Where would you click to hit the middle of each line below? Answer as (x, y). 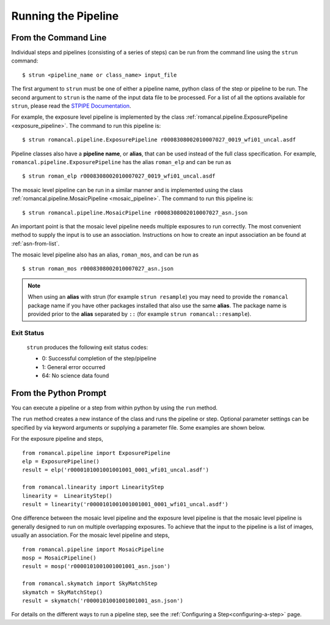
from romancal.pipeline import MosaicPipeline (93, 549)
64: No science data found (75, 376)
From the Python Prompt (59, 393)
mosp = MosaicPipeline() (59, 558)
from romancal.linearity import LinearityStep (93, 487)
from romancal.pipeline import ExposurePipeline (96, 453)
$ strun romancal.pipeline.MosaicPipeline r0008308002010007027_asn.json (135, 212)
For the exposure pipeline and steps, (57, 439)
